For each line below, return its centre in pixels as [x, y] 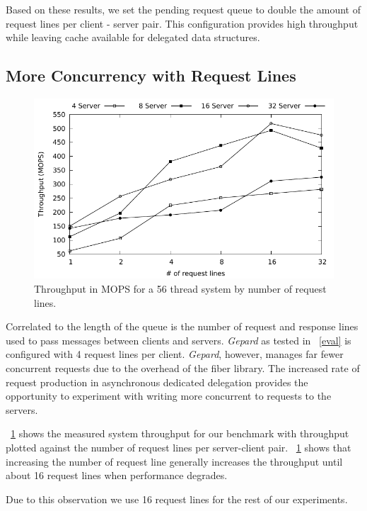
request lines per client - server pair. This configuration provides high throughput [182, 23]
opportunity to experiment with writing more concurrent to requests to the [169, 396]
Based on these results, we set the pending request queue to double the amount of [183, 9]
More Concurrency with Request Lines [151, 75]
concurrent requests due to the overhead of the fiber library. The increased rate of [183, 367]
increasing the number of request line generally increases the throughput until [174, 461]
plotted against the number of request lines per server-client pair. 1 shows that [179, 447]
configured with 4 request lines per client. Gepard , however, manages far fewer [175, 354]
